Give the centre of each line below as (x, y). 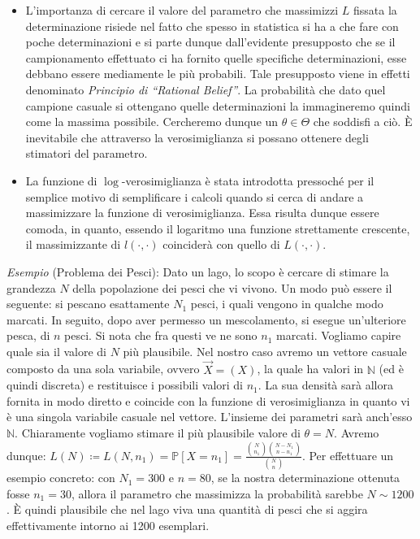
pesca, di (28, 335)
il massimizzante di (73, 244)
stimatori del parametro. (87, 153)
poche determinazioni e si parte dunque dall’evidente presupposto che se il (210, 42)
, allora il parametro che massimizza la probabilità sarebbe (217, 493)
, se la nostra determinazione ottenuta (305, 478)
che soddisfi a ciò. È (363, 122)
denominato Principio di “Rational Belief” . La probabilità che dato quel (206, 89)
